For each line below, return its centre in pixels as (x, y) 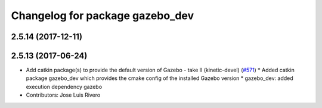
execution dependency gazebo (64, 87)
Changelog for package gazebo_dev (103, 16)
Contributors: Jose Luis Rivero (63, 95)
